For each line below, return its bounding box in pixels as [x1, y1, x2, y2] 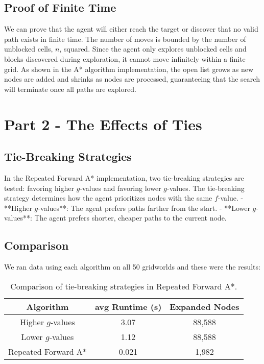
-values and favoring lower [80, 182, 161, 193]
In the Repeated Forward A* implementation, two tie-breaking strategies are [4, 172, 244, 183]
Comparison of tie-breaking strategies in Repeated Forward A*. [10, 280, 237, 292]
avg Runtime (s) [94, 300, 162, 312]
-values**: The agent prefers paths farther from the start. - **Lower [38, 202, 250, 213]
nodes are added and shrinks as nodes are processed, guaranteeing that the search [4, 74, 260, 84]
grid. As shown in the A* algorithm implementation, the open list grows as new [4, 63, 254, 74]
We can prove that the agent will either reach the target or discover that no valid [4, 23, 258, 34]
